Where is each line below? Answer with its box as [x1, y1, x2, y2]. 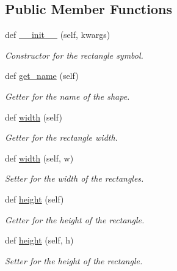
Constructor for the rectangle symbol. [5, 48, 143, 61]
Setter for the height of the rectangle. [5, 254, 143, 267]
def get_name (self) [5, 69, 79, 82]
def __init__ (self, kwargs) [5, 28, 110, 41]
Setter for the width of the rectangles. [5, 172, 144, 185]
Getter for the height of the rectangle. [5, 213, 145, 226]
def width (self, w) [5, 151, 74, 164]
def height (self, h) [5, 234, 74, 247]
